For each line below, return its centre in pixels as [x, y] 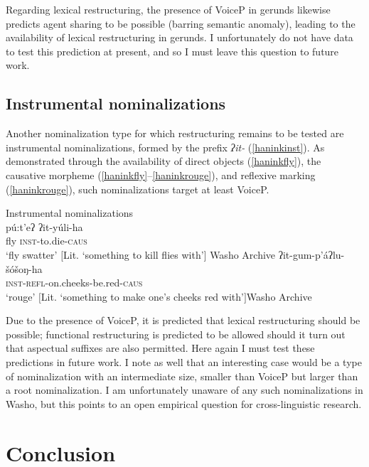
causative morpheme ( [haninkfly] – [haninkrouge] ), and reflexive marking [161, 175]
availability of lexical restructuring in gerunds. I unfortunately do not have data [180, 37]
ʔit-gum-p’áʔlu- [311, 254]
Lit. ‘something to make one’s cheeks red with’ [142, 296]
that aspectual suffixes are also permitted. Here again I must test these [160, 348]
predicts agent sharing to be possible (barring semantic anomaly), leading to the [181, 23]
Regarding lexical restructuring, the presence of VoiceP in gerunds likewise [168, 9]
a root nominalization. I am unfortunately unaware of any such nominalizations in [184, 390]
